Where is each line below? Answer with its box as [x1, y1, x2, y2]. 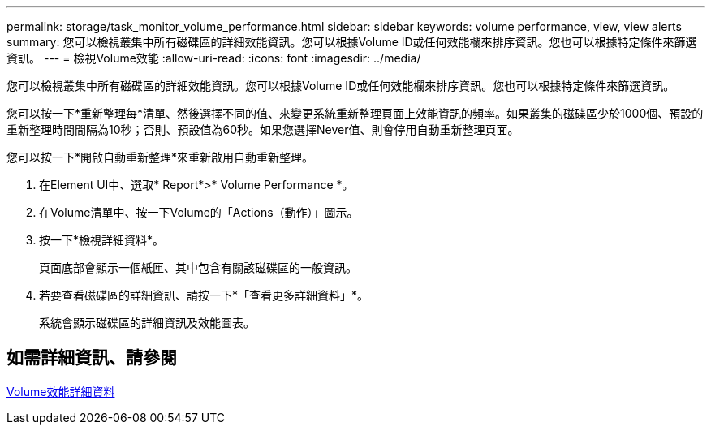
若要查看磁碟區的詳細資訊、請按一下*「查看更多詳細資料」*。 [39, 288, 369, 302]
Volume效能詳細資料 [6, 384, 115, 399]
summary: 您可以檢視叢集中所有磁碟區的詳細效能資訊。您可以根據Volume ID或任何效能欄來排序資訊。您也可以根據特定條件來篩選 [6, 35, 697, 49]
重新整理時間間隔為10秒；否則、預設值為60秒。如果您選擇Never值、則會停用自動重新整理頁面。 [6, 123, 519, 136]
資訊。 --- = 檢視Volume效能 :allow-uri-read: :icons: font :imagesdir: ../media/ [6, 51, 421, 65]
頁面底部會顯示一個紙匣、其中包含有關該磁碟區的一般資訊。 [39, 261, 357, 274]
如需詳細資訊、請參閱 [6, 347, 177, 369]
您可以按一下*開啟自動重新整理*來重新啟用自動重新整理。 [6, 150, 314, 164]
